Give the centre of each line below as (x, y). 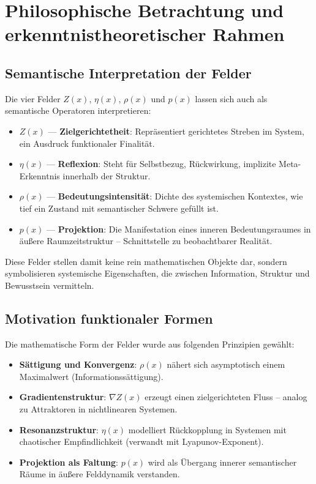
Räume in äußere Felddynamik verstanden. (100, 474)
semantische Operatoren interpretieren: (78, 110)
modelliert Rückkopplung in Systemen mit (207, 429)
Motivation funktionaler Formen (109, 318)
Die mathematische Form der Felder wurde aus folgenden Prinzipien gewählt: (150, 344)
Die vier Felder (33, 98)
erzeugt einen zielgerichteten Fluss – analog (226, 397)
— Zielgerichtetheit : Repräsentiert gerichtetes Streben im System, (176, 131)
